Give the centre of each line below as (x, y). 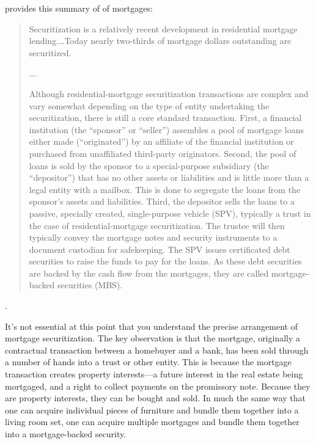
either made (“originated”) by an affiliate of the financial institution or (161, 141)
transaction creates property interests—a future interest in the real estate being (154, 374)
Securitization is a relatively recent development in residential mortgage (163, 28)
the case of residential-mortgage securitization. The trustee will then (157, 225)
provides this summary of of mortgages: (79, 8)
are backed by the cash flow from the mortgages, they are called (149, 273)
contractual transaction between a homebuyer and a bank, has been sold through (157, 350)
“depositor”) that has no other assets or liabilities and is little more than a (169, 177)
